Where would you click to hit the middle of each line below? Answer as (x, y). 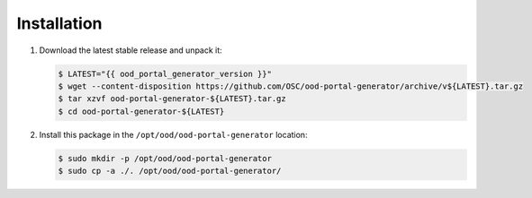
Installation (59, 23)
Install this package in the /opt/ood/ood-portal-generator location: (173, 134)
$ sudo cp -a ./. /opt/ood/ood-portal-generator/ (170, 171)
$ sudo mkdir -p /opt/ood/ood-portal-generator (165, 158)
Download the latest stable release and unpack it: (131, 50)
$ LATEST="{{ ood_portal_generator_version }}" (165, 73)
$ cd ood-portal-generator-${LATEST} (141, 111)
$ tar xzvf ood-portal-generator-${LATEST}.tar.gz (172, 99)
